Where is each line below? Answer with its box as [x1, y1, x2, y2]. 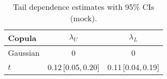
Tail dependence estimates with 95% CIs [13, 1, 155, 12]
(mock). [70, 12, 97, 24]
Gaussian [8, 47, 40, 58]
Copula [8, 32, 36, 43]
